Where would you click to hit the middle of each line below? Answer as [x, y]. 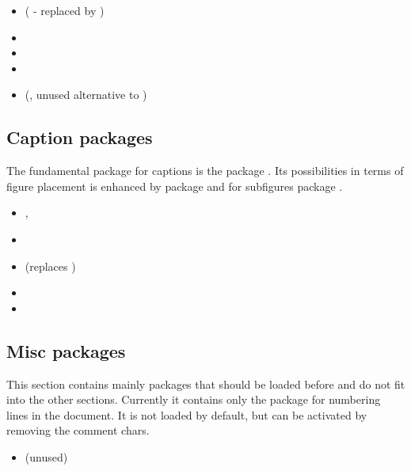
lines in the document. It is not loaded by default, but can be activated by [187, 414]
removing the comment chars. [78, 430]
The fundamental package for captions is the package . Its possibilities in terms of [205, 171]
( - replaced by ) [65, 10]
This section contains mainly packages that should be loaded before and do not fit [206, 384]
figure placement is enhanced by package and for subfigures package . [175, 186]
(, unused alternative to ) [86, 95]
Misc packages [66, 350]
